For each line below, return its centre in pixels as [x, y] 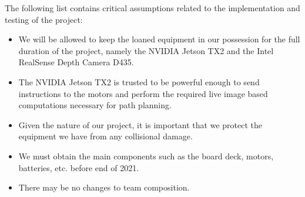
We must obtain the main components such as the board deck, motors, [146, 156]
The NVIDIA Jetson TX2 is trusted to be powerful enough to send [139, 81]
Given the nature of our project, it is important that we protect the [140, 124]
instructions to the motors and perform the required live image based [143, 93]
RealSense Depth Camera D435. [76, 62]
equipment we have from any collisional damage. [105, 136]
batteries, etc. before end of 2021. [79, 167]
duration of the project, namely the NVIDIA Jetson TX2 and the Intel [146, 50]
